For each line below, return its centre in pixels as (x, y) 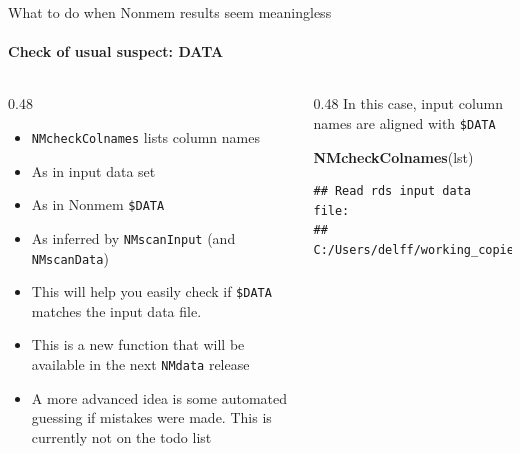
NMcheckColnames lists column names (145, 136)
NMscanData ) (70, 257)
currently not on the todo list (121, 436)
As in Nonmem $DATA (98, 204)
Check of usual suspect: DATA (116, 51)
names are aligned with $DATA (404, 122)
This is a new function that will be (138, 344)
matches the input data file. (116, 310)
